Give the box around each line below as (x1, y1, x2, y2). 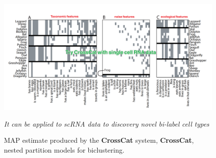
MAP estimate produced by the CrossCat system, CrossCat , (4, 135, 194, 145)
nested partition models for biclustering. (4, 144, 125, 155)
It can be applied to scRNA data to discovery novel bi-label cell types (4, 118, 210, 129)
